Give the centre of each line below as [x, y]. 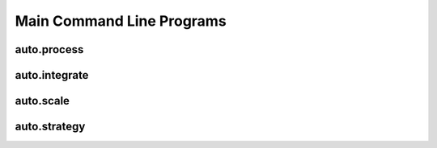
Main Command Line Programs [121, 21]
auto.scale [42, 101]
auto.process [49, 49]
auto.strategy [50, 127]
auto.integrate [52, 75]
